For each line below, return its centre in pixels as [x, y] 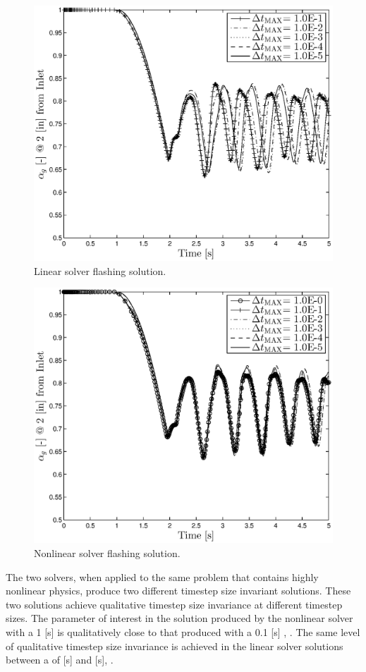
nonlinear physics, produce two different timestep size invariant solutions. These [178, 591]
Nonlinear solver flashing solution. [107, 552]
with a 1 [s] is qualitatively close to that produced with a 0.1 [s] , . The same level [183, 631]
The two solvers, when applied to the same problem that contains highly [162, 576]
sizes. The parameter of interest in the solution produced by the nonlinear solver [179, 618]
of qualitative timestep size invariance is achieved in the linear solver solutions [175, 646]
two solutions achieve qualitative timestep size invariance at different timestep [174, 604]
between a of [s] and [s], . [60, 660]
